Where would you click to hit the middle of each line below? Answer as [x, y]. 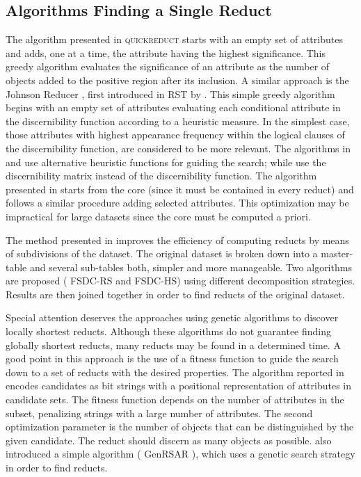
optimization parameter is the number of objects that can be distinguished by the [180, 427]
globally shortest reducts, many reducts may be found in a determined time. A [173, 345]
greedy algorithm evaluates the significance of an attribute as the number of [168, 66]
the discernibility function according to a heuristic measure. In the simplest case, [178, 121]
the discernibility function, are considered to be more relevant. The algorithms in [178, 148]
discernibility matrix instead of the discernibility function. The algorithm [161, 176]
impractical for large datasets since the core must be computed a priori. [158, 216]
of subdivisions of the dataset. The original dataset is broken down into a [162, 253]
